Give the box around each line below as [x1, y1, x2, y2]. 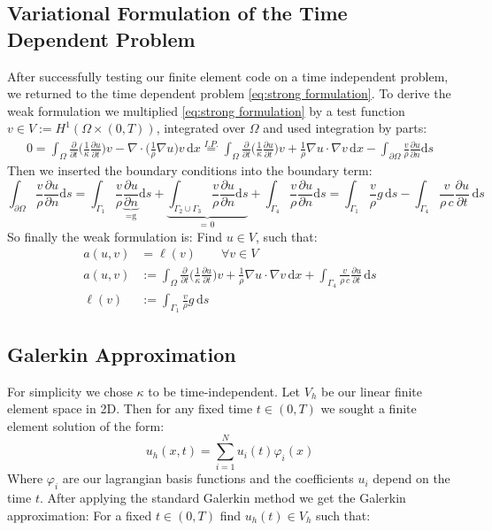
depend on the [373, 469, 450, 488]
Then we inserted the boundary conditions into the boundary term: [7, 161, 373, 180]
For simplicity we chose [7, 381, 133, 400]
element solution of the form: [7, 416, 165, 435]
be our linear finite [320, 381, 423, 400]
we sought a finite [320, 399, 417, 418]
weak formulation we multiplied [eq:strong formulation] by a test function [7, 101, 405, 119]
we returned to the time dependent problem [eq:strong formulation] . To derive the [7, 84, 451, 103]
